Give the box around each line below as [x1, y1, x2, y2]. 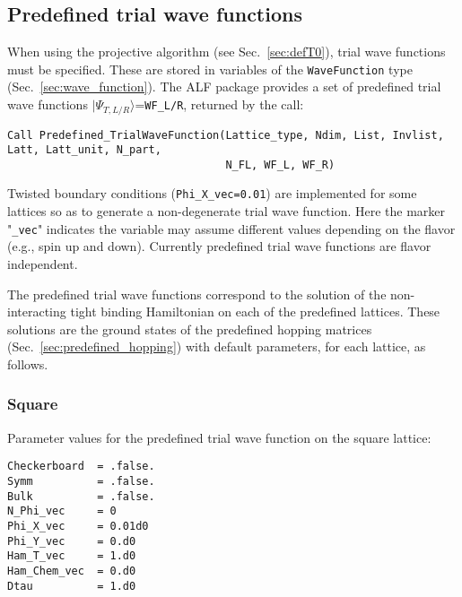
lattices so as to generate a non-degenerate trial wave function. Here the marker [7, 202, 446, 221]
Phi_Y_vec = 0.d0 [7, 534, 136, 548]
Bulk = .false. [7, 489, 155, 503]
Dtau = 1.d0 [7, 579, 136, 593]
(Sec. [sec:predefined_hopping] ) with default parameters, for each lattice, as [7, 337, 426, 356]
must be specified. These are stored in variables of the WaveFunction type [7, 59, 413, 78]
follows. [7, 354, 48, 373]
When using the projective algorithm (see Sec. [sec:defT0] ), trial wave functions [7, 42, 446, 61]
